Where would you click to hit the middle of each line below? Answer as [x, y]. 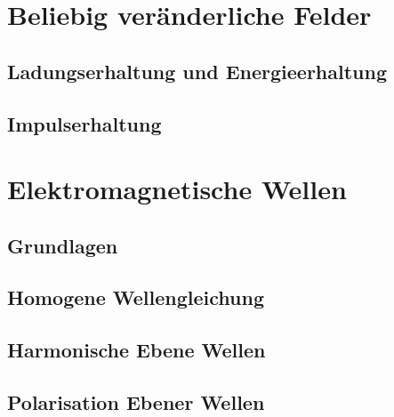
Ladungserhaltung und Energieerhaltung [197, 71]
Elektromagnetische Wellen [177, 189]
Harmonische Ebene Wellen [137, 350]
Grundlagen [63, 245]
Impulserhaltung [84, 123]
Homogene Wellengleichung [136, 297]
